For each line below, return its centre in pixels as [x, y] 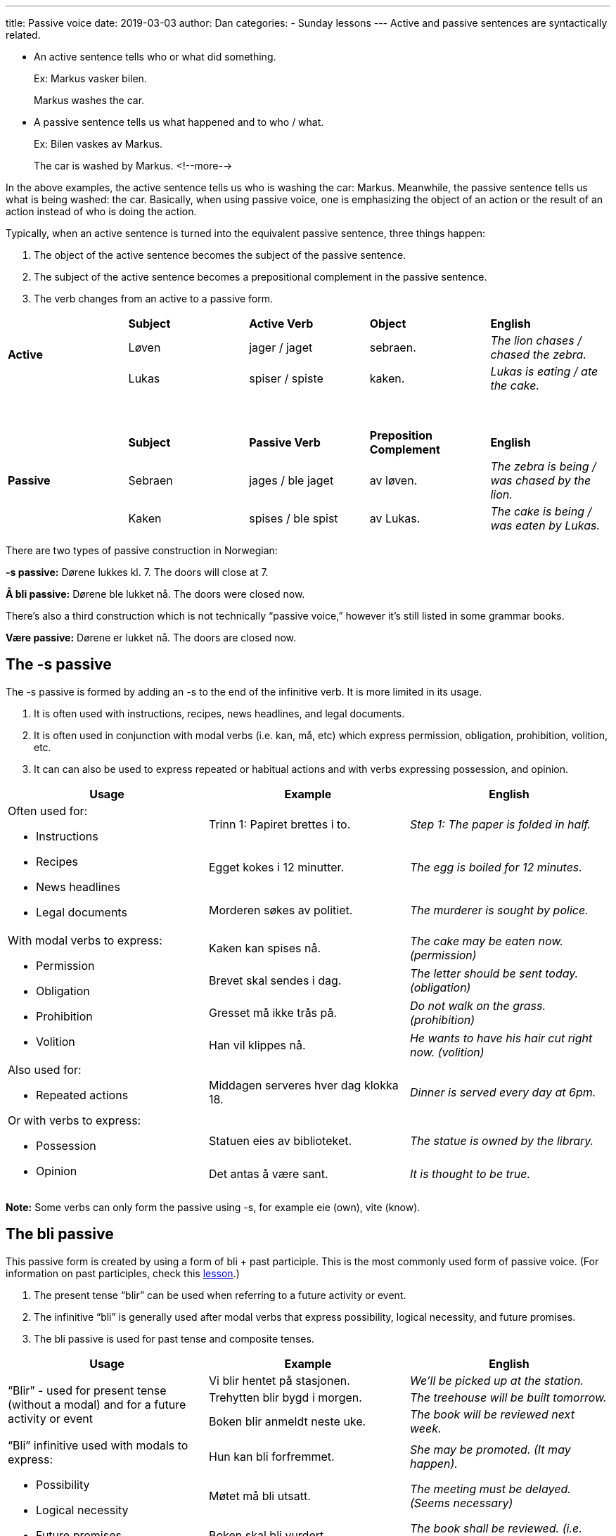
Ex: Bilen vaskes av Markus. [98, 144]
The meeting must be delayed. [490, 1489]
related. [23, 35]
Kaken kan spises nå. [265, 948]
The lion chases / [536, 340]
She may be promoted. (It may [490, 1449]
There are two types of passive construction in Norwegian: [142, 550]
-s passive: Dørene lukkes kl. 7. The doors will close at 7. [137, 572]
